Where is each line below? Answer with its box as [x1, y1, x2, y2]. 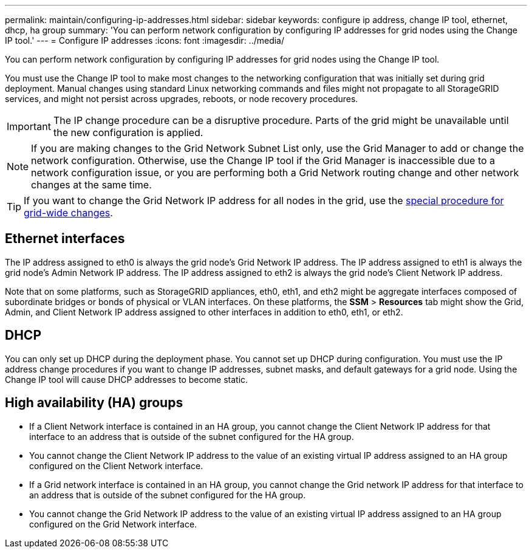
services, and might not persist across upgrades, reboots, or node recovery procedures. [5, 94, 358, 104]
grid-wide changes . [24, 207, 113, 219]
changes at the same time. [31, 179, 152, 191]
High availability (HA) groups [5, 395, 183, 411]
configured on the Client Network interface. [29, 460, 203, 471]
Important [7, 120, 51, 132]
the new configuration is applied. [53, 126, 203, 139]
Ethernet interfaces [5, 231, 125, 247]
